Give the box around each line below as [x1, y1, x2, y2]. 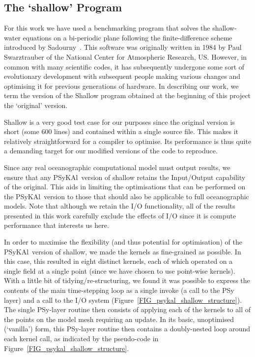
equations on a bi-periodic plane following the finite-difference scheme [23, 32, 232, 42]
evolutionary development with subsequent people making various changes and [4, 71, 241, 81]
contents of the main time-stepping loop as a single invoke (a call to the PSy [4, 285, 234, 295]
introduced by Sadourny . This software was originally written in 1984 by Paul [4, 42, 242, 52]
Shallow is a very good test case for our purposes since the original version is [4, 116, 235, 127]
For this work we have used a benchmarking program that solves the [4, 23, 210, 33]
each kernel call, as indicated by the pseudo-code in [4, 333, 159, 344]
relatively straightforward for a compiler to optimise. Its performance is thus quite [4, 136, 252, 146]
